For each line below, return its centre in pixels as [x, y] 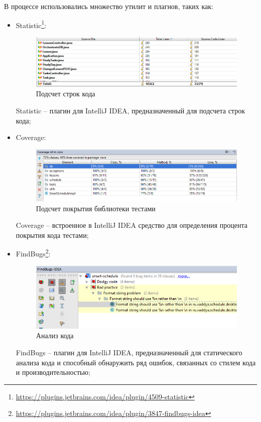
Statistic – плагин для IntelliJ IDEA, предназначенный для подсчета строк [130, 110]
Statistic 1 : [31, 24]
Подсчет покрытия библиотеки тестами [96, 208]
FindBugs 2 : [33, 253]
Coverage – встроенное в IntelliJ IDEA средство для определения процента [132, 225]
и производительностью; [53, 372]
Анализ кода [55, 335]
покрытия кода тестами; [52, 235]
